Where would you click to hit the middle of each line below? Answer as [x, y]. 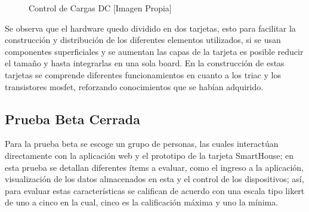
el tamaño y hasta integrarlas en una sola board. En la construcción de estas [145, 63]
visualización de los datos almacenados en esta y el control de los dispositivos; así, [154, 179]
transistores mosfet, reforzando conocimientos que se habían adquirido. [134, 86]
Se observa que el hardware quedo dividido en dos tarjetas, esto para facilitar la [150, 28]
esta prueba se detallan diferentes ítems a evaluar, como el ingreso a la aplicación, [154, 167]
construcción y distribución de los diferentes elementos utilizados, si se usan [143, 40]
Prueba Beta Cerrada [72, 119]
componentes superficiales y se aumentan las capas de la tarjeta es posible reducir [154, 51]
